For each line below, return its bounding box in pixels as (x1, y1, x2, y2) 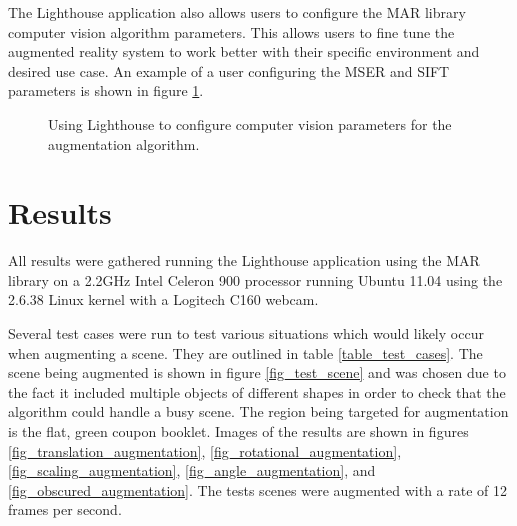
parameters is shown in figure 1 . (8, 80, 204, 101)
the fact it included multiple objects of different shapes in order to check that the (8, 381, 506, 402)
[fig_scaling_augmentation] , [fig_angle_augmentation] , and (8, 460, 376, 481)
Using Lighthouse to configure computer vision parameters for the (48, 113, 452, 134)
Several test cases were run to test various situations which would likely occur (8, 323, 484, 344)
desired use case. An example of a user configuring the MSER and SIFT (8, 60, 450, 81)
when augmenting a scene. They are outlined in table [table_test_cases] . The (8, 342, 483, 363)
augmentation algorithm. (48, 133, 200, 154)
